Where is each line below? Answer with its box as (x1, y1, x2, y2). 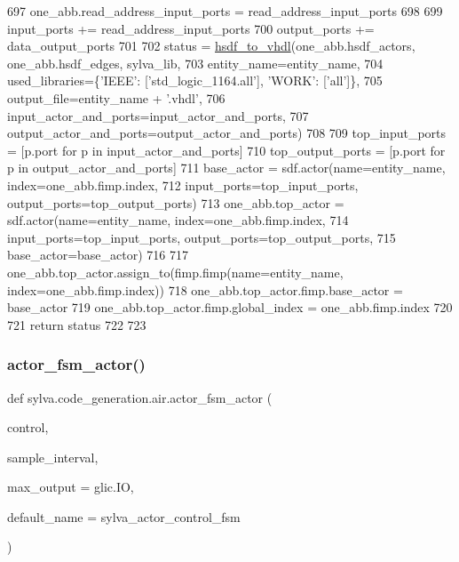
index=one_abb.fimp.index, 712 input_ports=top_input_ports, (7, 175, 359, 194)
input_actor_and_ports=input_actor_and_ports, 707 (7, 106, 309, 124)
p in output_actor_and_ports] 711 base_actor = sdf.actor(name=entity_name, (7, 158, 446, 177)
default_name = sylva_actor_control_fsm (7, 507, 241, 526)
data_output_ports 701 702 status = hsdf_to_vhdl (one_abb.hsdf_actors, (7, 36, 415, 55)
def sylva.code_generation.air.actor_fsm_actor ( (7, 388, 273, 406)
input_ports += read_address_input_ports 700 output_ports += (7, 19, 375, 37)
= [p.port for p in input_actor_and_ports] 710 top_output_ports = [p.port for (7, 140, 446, 159)
